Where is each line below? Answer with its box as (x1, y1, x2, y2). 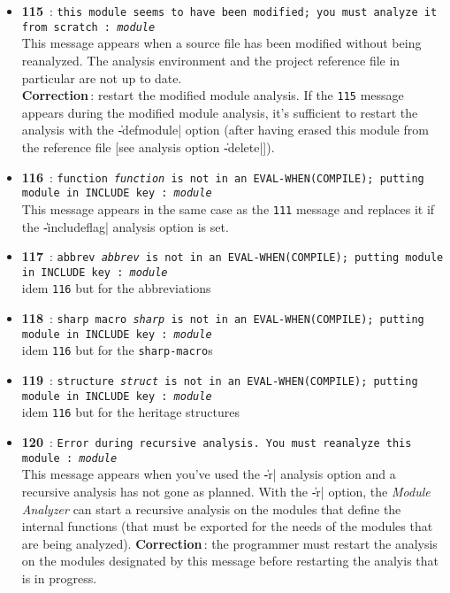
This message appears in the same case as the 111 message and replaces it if (21, 199, 435, 218)
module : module (21, 451, 118, 465)
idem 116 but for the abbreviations (21, 279, 211, 297)
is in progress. (21, 568, 97, 587)
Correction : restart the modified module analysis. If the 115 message (21, 86, 404, 104)
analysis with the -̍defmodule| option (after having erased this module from (21, 120, 429, 139)
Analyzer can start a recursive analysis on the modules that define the (21, 499, 401, 518)
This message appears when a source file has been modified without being (21, 34, 422, 52)
